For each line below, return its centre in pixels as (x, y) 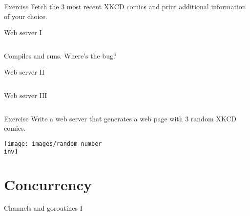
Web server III (26, 95)
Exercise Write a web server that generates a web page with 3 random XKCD (120, 118)
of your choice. (26, 16)
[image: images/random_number (53, 144)
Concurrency (48, 185)
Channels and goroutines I (43, 208)
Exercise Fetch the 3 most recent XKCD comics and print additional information (125, 6)
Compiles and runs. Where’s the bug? (60, 55)
